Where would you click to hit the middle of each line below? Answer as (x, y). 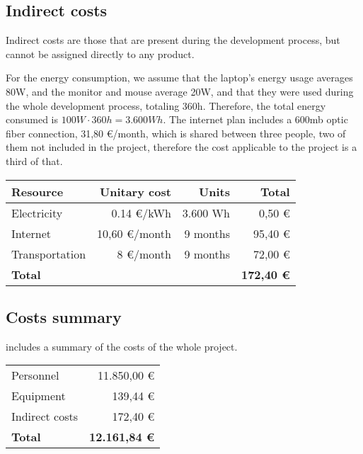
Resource (38, 191)
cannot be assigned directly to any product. (100, 53)
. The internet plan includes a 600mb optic (255, 119)
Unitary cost (136, 191)
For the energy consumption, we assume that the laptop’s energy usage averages (179, 78)
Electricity (37, 212)
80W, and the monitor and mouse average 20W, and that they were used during (180, 91)
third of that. (34, 160)
